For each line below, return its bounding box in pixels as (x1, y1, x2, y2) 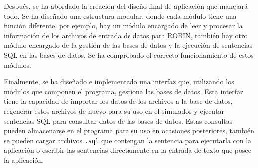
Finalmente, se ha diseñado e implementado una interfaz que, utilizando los (4, 76, 234, 87)
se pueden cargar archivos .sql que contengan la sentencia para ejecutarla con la (4, 135, 252, 145)
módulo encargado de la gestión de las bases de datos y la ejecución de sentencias (4, 40, 253, 50)
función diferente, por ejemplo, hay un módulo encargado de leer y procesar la (4, 20, 243, 31)
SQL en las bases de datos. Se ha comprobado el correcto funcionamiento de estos (4, 49, 254, 60)
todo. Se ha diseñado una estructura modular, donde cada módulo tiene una (4, 10, 237, 21)
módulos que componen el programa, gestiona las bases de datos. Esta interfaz (4, 86, 244, 96)
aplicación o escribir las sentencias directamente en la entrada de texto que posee (4, 145, 251, 155)
